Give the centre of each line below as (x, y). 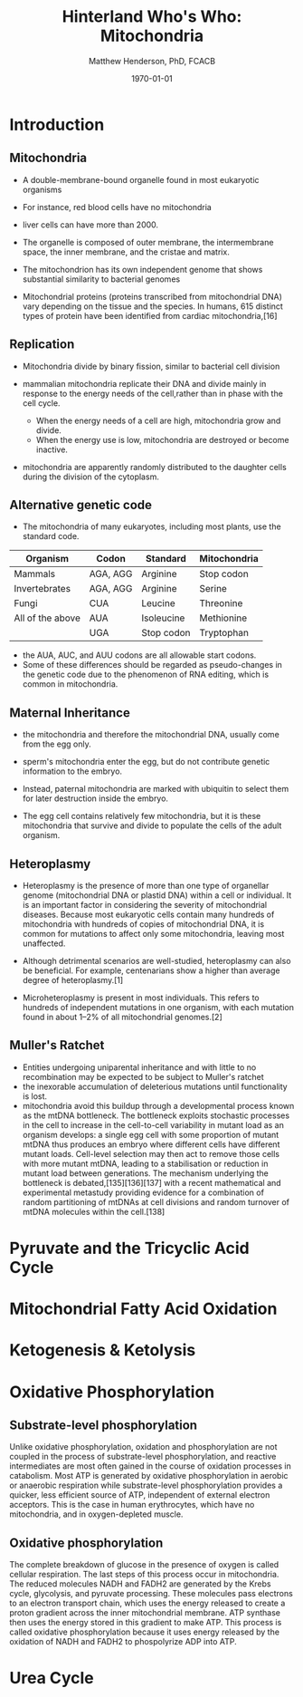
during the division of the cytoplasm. (91, 477)
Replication (42, 345)
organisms (42, 189)
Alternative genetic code (80, 505)
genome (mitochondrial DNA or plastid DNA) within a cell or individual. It (157, 895)
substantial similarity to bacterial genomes (101, 279)
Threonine (221, 603)
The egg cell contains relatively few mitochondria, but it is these (142, 816)
